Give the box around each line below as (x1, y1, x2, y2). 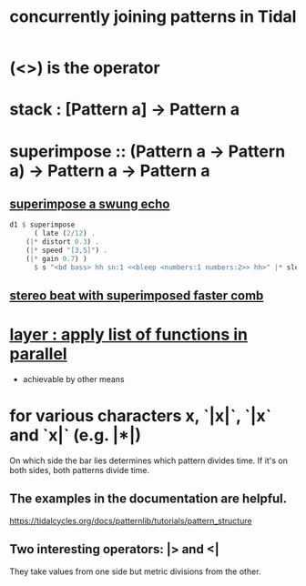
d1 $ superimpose (9, 220, 76, 229)
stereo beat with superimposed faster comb (9, 288, 264, 304)
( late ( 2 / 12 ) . (33, 229, 96, 238)
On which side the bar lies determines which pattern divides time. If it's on (9, 455, 289, 466)
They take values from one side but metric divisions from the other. (9, 566, 261, 577)
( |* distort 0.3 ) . (25, 237, 100, 247)
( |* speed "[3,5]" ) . (25, 246, 107, 255)
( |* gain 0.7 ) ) (25, 254, 88, 263)
